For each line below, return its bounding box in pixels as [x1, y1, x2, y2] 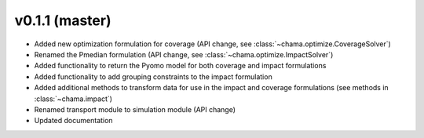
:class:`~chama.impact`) [34, 94, 113, 103]
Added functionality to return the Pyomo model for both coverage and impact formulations [34, 61, 327, 71]
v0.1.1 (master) [14, 12, 111, 29]
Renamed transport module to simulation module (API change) [34, 104, 236, 114]
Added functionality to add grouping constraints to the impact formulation [34, 71, 272, 82]
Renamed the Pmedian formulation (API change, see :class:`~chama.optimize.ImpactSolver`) [34, 49, 334, 59]
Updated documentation [34, 116, 113, 125]
